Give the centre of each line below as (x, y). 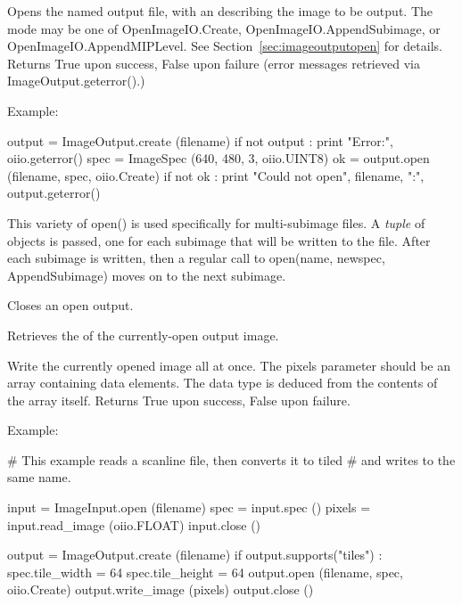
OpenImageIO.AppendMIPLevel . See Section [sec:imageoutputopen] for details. (225, 46)
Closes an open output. (70, 305)
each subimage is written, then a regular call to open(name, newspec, (196, 258)
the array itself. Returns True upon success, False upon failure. (179, 400)
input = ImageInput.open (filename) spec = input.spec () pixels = (189, 507)
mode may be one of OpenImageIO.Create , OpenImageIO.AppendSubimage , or (224, 28)
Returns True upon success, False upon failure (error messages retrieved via (214, 63)
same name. (39, 477)
